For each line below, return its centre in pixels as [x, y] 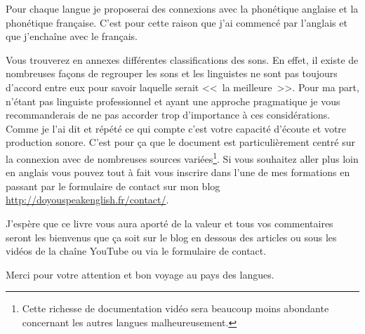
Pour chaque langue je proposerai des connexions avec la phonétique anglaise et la [182, 8]
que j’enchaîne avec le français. [72, 36]
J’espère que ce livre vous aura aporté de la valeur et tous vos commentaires [170, 223]
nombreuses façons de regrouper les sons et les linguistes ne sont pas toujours [172, 73]
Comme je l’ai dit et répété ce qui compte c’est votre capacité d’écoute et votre [176, 128]
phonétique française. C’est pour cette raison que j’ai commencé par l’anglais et [177, 22]
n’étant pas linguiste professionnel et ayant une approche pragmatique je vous [173, 101]
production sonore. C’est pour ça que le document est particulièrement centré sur [180, 142]
